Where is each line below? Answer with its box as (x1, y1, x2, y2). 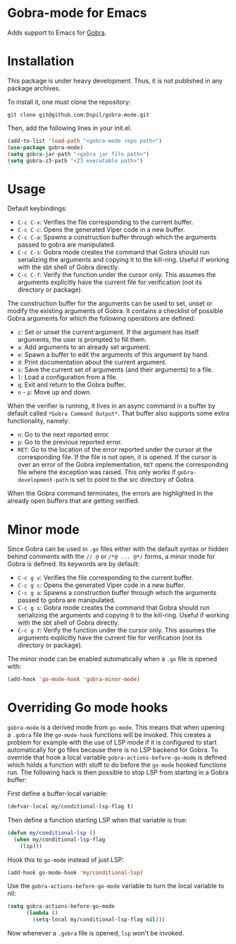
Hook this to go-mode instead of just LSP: (7, 855, 125, 863)
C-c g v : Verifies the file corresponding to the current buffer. (17, 574, 194, 582)
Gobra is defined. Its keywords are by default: (7, 560, 140, 568)
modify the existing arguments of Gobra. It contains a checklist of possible (7, 307, 223, 315)
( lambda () (25, 909, 58, 916)
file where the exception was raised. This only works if (17, 468, 176, 476)
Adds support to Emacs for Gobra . (7, 28, 107, 37)
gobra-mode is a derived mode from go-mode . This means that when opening (7, 723, 225, 732)
